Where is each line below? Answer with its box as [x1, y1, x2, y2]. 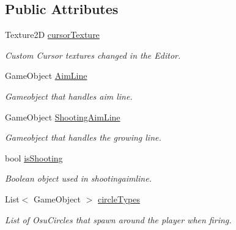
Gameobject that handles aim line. [5, 89, 133, 102]
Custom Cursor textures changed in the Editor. [5, 48, 181, 61]
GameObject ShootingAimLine [5, 110, 120, 123]
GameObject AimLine [5, 69, 87, 82]
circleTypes [98, 192, 140, 205]
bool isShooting [5, 151, 63, 164]
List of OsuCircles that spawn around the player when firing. [5, 213, 232, 226]
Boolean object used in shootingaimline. [5, 172, 152, 185]
